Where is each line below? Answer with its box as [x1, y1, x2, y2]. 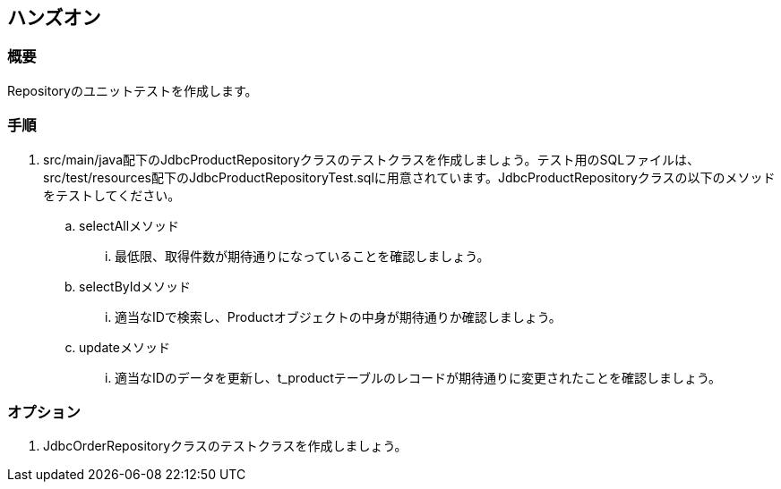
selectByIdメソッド [79, 278, 192, 294]
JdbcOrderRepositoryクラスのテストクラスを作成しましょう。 [43, 438, 408, 454]
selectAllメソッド [79, 217, 180, 233]
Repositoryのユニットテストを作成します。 [7, 82, 258, 98]
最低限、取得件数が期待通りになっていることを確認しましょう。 [115, 248, 490, 264]
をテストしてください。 [43, 187, 181, 203]
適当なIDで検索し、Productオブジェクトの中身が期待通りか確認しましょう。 [115, 308, 562, 325]
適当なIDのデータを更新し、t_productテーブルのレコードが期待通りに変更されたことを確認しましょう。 [115, 369, 722, 385]
